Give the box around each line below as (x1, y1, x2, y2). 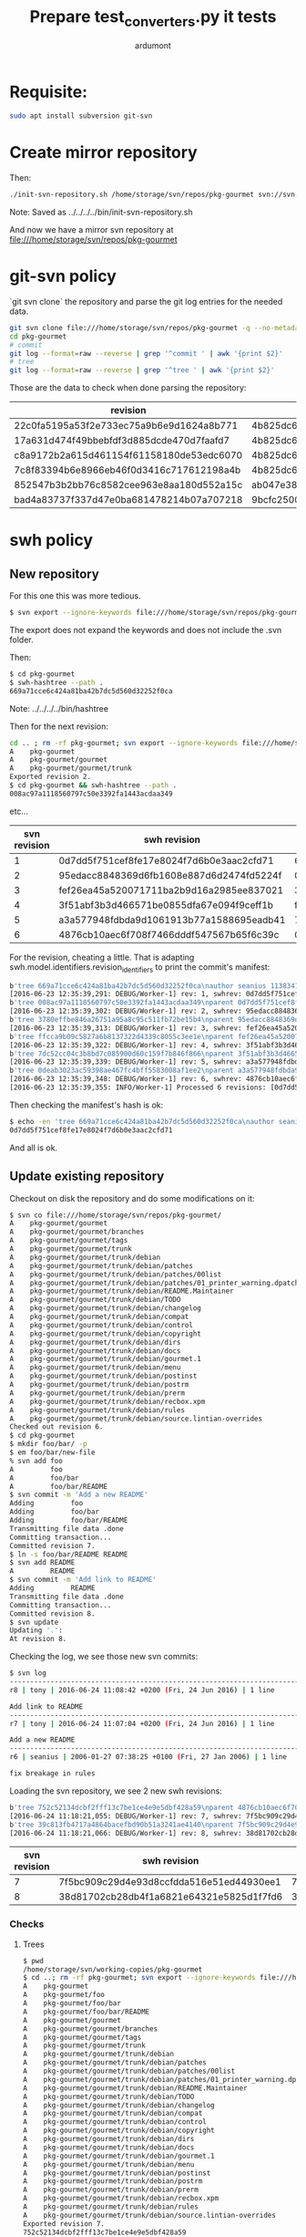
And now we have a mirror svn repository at (9, 224, 174, 234)
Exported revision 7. (22, 2219, 105, 2228)
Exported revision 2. (9, 773, 92, 782)
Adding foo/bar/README (9, 1516, 128, 1525)
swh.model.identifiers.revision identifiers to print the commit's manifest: (9, 961, 270, 974)
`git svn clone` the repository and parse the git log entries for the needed (9, 296, 283, 307)
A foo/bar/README (9, 1482, 107, 1491)
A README (9, 1566, 76, 1576)
